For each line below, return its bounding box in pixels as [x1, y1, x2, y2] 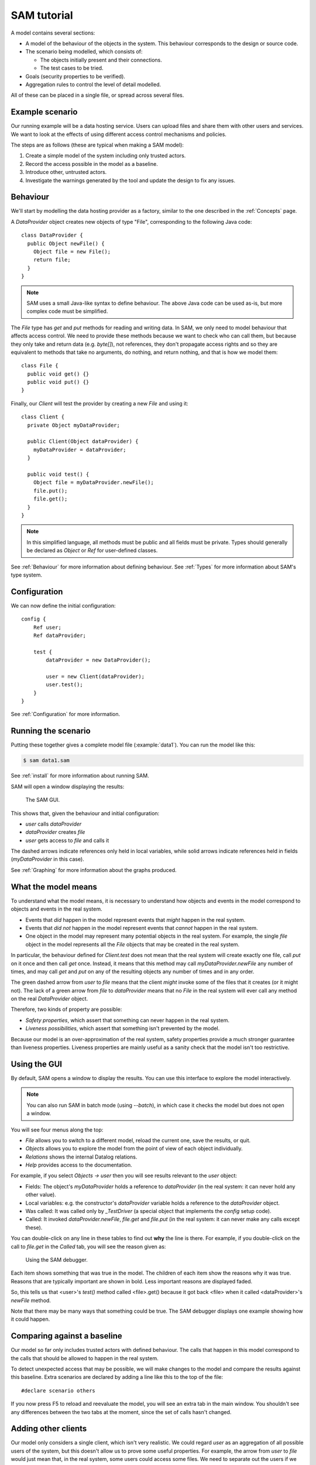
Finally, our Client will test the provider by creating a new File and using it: [11, 400, 188, 407]
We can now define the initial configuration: [11, 602, 116, 609]
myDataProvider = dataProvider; [33, 446, 126, 453]
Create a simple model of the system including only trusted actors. [25, 152, 186, 159]
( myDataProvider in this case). [11, 856, 84, 863]
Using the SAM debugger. [25, 1256, 88, 1263]
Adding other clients [11, 1424, 87, 1434]
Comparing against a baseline [11, 1331, 122, 1341]
